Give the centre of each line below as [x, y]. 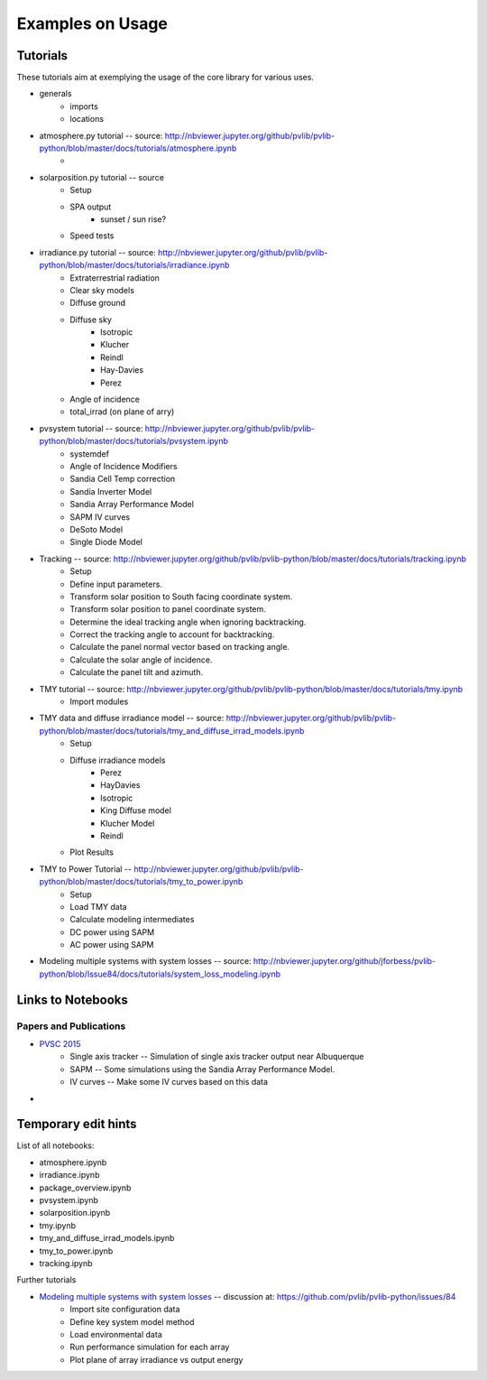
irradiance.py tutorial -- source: [98, 252]
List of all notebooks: [55, 1145]
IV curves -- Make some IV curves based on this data [169, 1082]
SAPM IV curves [100, 517]
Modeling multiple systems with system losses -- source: [145, 961]
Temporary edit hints [77, 1124]
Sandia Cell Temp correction [123, 479]
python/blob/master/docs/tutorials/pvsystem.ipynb [134, 441]
